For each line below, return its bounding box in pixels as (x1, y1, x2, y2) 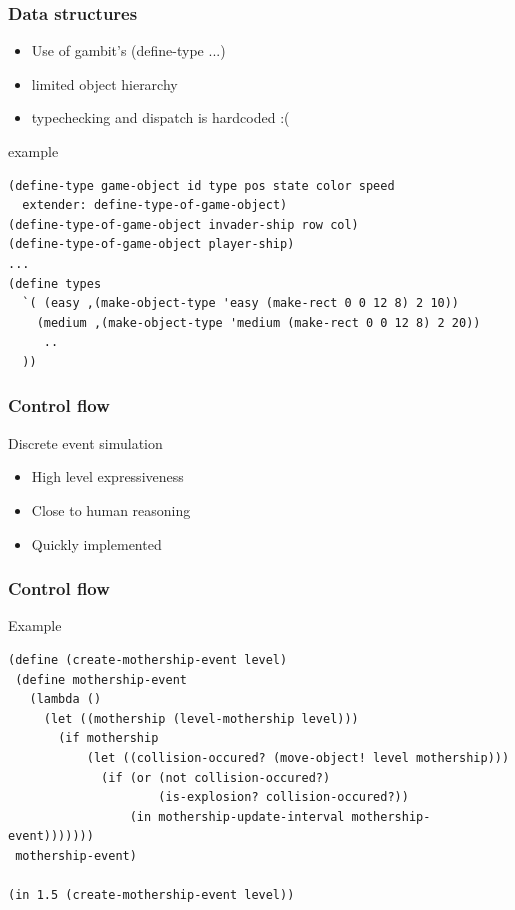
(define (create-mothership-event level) (8, 652, 288, 667)
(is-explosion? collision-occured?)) (158, 790, 409, 805)
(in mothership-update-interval (129, 809, 345, 824)
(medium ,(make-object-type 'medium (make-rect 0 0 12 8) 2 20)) (36, 315, 481, 330)
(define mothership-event (15, 672, 187, 687)
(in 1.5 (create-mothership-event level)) (8, 888, 295, 903)
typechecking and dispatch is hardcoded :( (31, 107, 290, 128)
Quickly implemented (31, 533, 162, 554)
